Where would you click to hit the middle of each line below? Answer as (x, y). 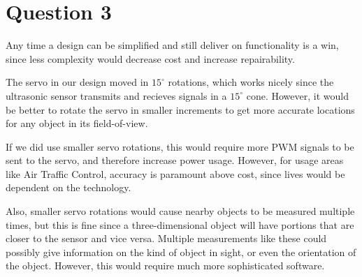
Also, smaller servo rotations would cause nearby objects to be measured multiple (180, 211)
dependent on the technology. (68, 187)
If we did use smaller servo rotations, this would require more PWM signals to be (180, 146)
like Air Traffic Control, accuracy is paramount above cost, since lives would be (175, 173)
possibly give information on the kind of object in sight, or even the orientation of (181, 252)
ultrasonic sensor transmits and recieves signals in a (116, 95)
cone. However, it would (297, 95)
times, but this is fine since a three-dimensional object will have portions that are (180, 224)
